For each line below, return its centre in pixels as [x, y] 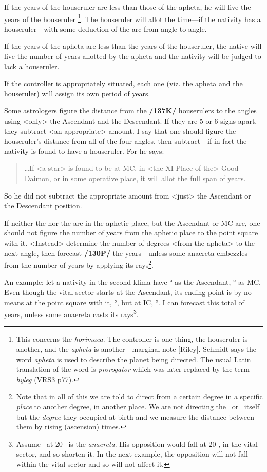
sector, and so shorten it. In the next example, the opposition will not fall [132, 454]
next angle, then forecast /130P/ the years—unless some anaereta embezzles [126, 253]
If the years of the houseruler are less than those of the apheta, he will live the [128, 7]
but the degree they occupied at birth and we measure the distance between [135, 416]
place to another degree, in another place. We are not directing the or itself [138, 406]
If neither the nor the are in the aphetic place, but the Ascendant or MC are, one [132, 222]
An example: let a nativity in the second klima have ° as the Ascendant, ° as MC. [132, 282]
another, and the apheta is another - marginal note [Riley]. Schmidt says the [136, 349]
